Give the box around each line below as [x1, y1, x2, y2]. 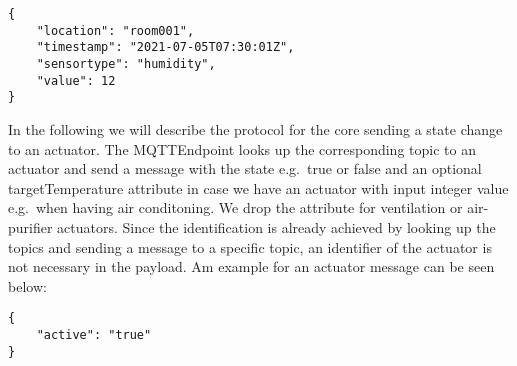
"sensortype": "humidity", [36, 56, 216, 71]
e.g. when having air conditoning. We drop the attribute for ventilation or [8, 197, 463, 218]
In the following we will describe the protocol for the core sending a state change [8, 118, 503, 139]
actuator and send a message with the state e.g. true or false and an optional [8, 158, 482, 179]
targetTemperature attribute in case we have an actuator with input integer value [8, 177, 509, 198]
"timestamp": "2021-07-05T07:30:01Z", [36, 40, 295, 55]
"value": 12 [36, 73, 116, 88]
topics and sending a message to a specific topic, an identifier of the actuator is [8, 236, 492, 257]
